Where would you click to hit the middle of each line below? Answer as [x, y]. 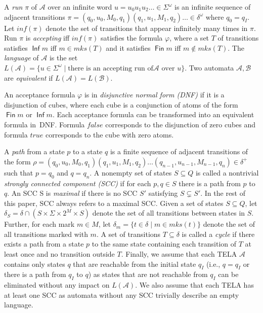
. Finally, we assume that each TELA [179, 254]
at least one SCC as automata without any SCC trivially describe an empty [122, 294]
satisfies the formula [131, 38]
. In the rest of [223, 193]
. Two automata [209, 67]
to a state [88, 151]
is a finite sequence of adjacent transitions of [179, 151]
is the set [63, 58]
